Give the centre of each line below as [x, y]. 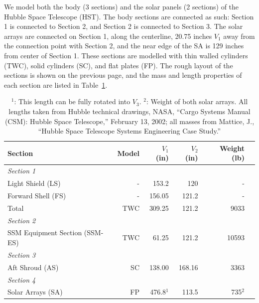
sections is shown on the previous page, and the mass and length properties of [123, 75]
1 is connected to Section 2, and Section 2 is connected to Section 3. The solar [124, 26]
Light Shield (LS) [34, 183]
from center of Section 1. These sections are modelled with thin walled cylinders [126, 55]
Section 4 [22, 279]
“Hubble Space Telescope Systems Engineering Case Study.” [129, 131]
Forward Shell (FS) [37, 195]
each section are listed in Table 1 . [56, 84]
